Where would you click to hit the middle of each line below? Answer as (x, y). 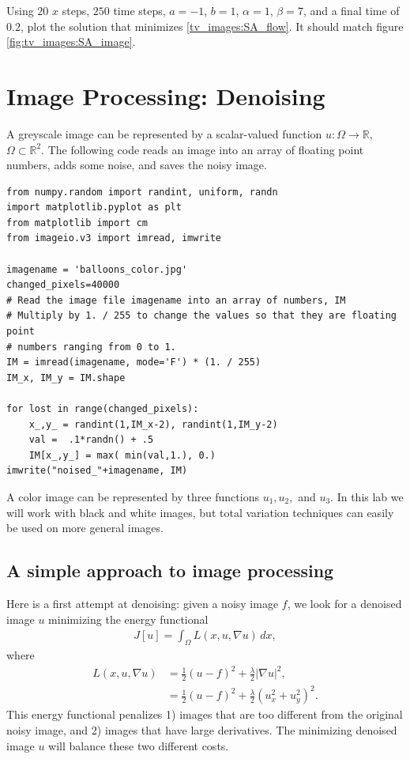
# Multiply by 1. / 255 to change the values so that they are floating (201, 316)
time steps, (139, 10)
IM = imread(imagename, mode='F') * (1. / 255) (134, 363)
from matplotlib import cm (77, 223)
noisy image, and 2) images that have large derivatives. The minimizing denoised (202, 730)
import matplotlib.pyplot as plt (94, 208)
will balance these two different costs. (139, 745)
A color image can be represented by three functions (133, 496)
